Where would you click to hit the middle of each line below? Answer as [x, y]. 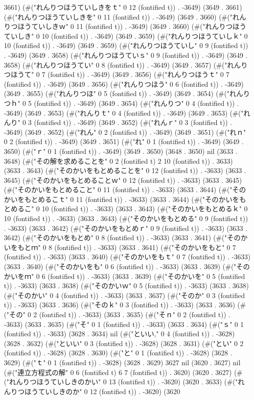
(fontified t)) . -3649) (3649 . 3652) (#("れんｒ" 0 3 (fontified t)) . [133, 122]
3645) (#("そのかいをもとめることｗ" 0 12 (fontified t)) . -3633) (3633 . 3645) [123, 180]
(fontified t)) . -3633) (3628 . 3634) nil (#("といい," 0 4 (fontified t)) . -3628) [119, 334]
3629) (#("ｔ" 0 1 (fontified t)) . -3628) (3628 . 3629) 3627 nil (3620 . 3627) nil [122, 362]
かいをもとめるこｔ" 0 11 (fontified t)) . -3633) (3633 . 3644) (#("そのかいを [122, 199]
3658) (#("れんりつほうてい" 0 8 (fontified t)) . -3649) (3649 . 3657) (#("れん [123, 64]
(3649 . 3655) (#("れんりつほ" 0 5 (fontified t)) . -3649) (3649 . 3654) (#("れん [124, 93]
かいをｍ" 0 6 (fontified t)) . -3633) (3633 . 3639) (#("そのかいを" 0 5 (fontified [125, 276]
